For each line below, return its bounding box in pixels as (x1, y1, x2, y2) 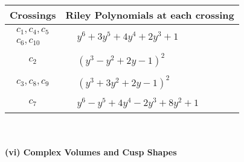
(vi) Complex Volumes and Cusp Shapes (5, 146, 177, 158)
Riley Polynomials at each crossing (65, 8, 234, 22)
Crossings (10, 8, 56, 22)
